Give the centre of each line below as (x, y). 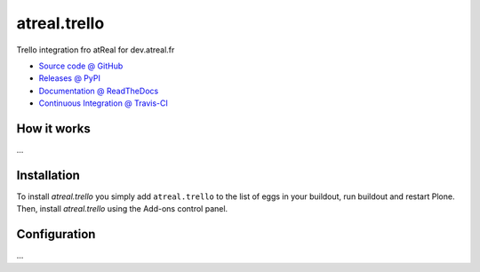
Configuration (56, 234)
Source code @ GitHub (81, 66)
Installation (48, 175)
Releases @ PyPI (70, 78)
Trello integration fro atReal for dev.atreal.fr (96, 50)
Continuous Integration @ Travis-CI (104, 103)
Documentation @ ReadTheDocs (99, 91)
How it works (53, 128)
